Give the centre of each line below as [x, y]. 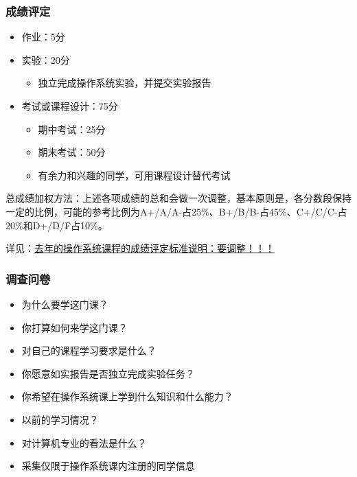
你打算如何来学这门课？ [74, 327]
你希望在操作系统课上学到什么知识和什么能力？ [127, 396]
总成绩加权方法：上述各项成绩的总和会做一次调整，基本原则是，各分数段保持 [178, 198]
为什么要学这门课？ [65, 304]
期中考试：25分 [72, 129]
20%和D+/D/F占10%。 [57, 225]
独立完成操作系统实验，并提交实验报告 [125, 83]
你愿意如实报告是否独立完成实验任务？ [108, 373]
